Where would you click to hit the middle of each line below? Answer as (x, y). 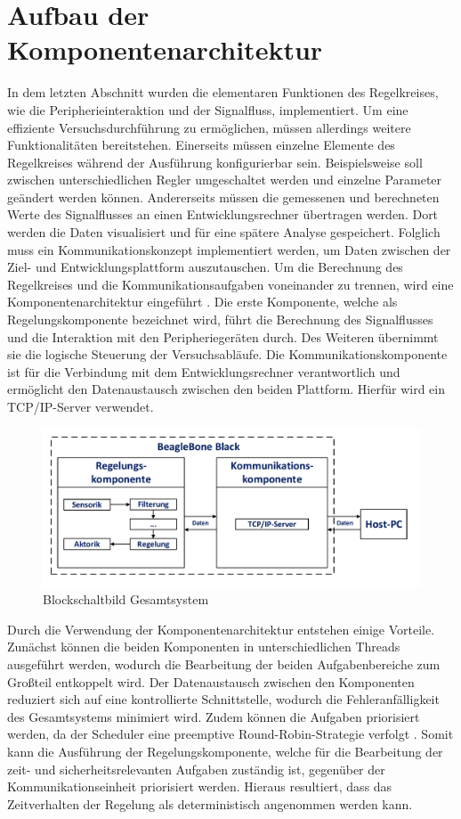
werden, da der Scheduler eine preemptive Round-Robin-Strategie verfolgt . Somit (230, 734)
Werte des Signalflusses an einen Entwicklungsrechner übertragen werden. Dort (223, 214)
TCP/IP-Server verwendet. (81, 406)
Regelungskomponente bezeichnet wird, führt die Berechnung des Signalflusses (220, 319)
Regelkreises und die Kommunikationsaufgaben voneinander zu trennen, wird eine (230, 284)
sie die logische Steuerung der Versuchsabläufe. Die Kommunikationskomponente (227, 354)
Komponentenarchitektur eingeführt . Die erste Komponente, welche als (202, 302)
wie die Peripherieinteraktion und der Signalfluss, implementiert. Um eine (208, 109)
